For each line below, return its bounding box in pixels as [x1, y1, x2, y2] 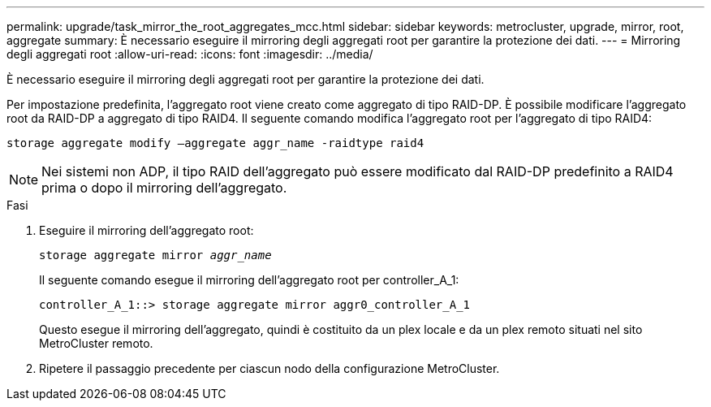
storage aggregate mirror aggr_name [39, 249, 272, 262]
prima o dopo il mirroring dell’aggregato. [41, 180, 287, 196]
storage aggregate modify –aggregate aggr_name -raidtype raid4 [6, 136, 424, 149]
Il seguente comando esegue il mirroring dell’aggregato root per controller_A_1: [39, 273, 459, 287]
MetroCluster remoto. [39, 336, 153, 350]
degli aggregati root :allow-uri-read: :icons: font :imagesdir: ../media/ [6, 47, 373, 61]
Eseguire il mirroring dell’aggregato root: [39, 223, 254, 237]
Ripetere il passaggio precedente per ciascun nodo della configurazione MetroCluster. [39, 362, 500, 375]
